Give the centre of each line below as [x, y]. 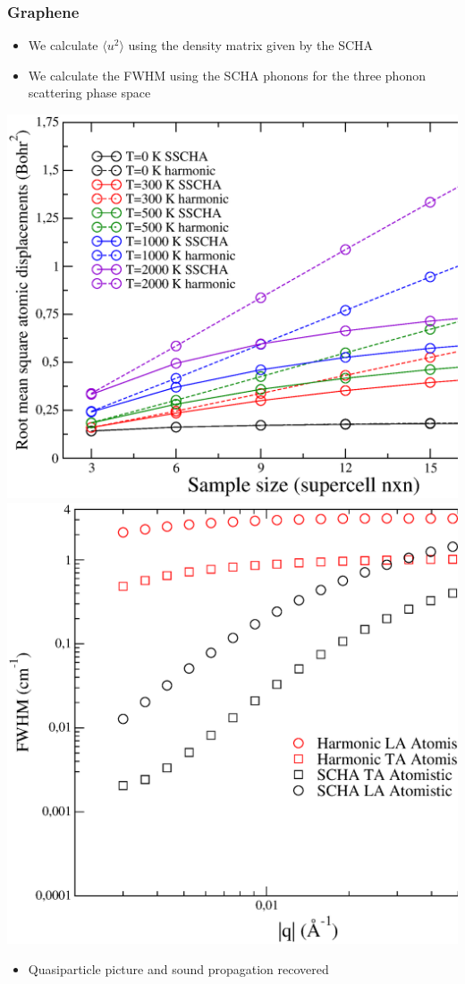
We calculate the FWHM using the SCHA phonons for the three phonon [227, 75]
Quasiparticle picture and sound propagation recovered [178, 968]
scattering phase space [89, 93]
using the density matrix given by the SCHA [251, 45]
